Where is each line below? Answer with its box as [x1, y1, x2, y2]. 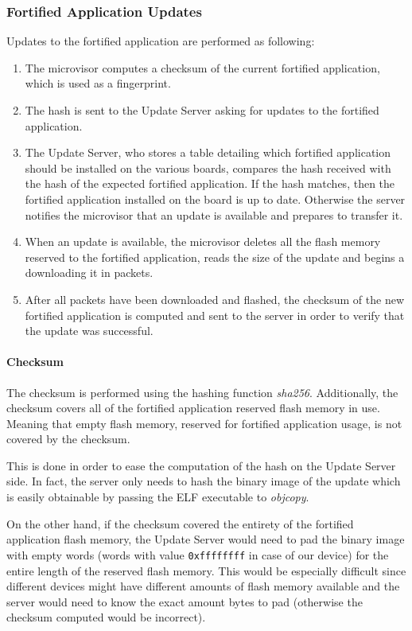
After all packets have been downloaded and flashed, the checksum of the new [25, 290, 405, 307]
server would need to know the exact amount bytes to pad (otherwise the [6, 593, 363, 610]
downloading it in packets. [25, 264, 154, 281]
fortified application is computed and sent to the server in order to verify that [25, 306, 405, 323]
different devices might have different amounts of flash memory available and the [6, 578, 400, 594]
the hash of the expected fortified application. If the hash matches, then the [25, 175, 395, 192]
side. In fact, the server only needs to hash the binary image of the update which [6, 473, 401, 489]
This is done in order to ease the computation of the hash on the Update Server [6, 457, 396, 473]
